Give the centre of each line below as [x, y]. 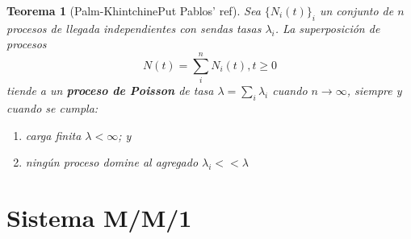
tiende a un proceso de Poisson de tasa [110, 91]
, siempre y [374, 91]
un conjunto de [356, 10]
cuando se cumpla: [52, 107]
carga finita [53, 135]
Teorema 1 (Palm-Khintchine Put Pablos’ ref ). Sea [134, 10]
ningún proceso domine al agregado [112, 162]
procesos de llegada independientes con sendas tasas [134, 28]
